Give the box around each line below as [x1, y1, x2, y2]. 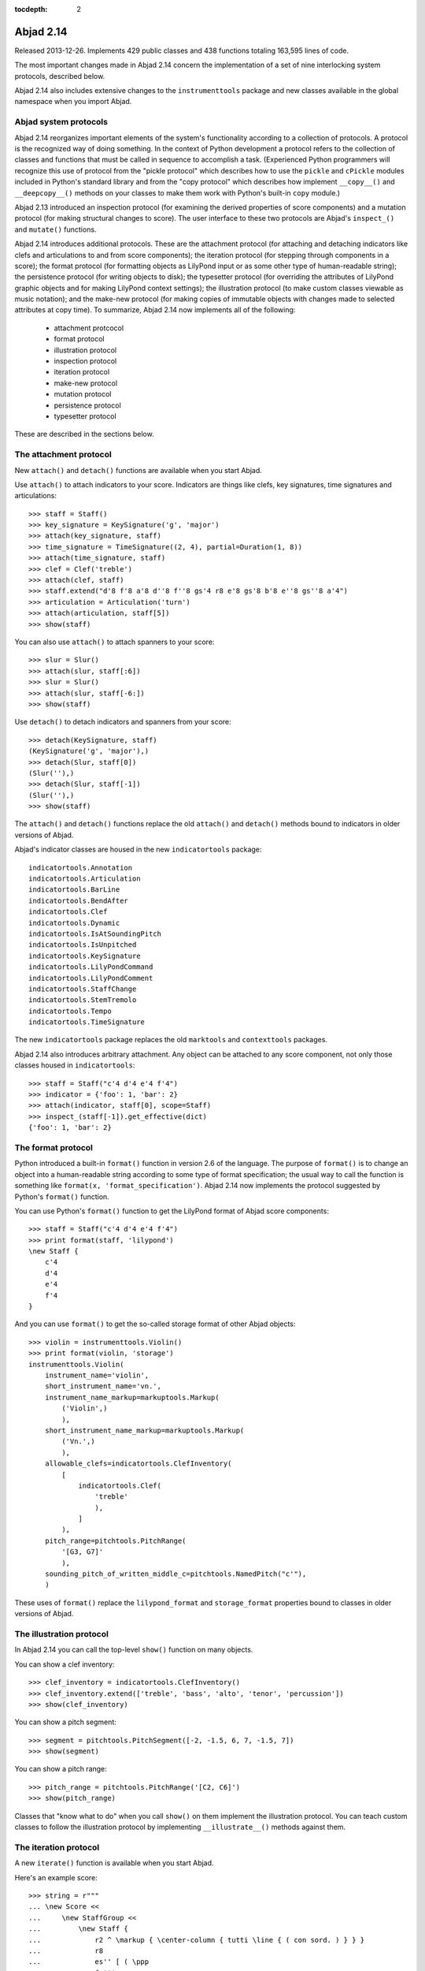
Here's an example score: [14, 1872, 98, 1882]
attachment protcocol [54, 323, 124, 333]
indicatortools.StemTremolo [28, 996, 137, 1004]
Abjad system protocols [14, 117, 108, 128]
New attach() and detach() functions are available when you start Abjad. [14, 465, 263, 475]
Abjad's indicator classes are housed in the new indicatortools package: [14, 844, 262, 855]
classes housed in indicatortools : [14, 1060, 135, 1070]
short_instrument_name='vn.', [44, 1382, 161, 1391]
